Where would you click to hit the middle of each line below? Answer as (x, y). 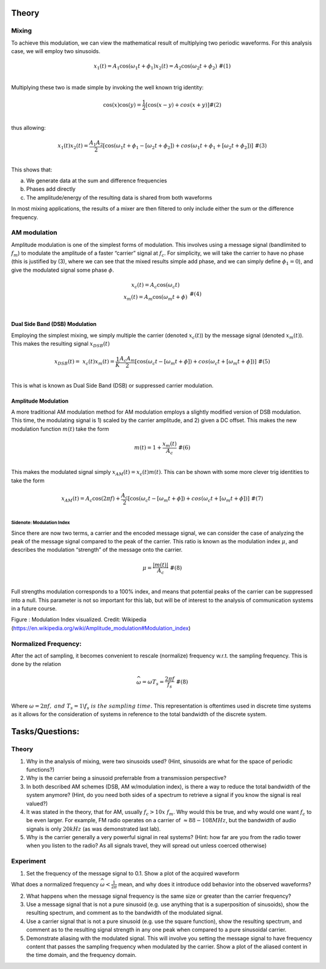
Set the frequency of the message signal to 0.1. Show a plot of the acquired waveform (133, 873)
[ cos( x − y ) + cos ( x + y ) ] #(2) (183, 105)
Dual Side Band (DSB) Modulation (54, 324)
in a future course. (34, 608)
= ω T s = (153, 683)
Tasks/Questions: (45, 731)
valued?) (37, 804)
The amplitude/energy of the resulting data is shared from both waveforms (119, 197)
